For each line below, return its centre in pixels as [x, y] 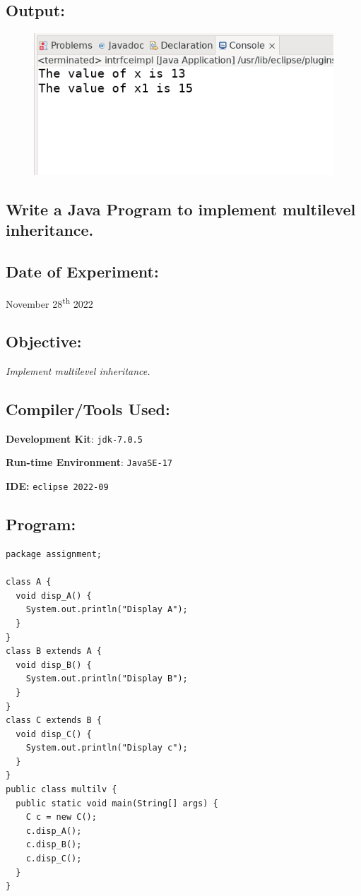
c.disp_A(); [54, 831]
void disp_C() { [54, 734]
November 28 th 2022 [49, 302]
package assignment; [54, 554]
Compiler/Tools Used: [88, 408]
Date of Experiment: [82, 271]
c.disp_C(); [54, 859]
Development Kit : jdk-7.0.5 [74, 438]
